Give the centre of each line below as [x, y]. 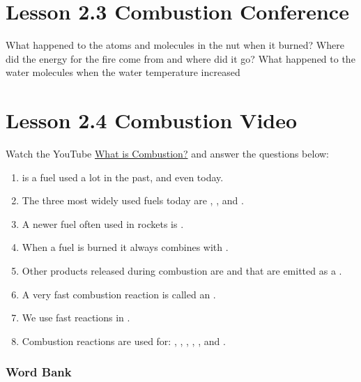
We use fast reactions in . [76, 318]
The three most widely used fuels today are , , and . [133, 200]
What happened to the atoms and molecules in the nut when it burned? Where [175, 45]
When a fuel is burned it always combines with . [125, 247]
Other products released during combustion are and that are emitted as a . [182, 270]
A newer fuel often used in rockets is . [103, 223]
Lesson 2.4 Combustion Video [152, 120]
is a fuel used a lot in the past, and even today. [123, 177]
